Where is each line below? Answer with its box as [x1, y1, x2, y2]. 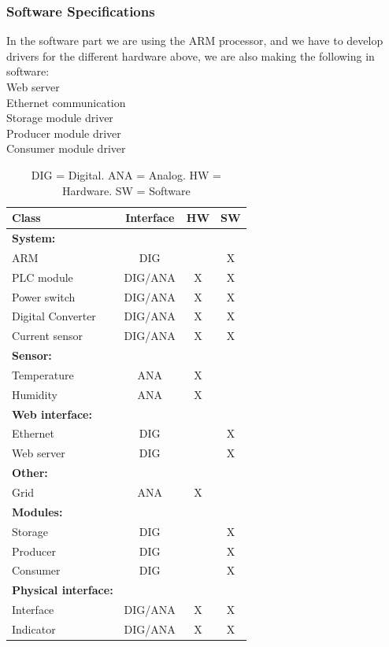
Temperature [12, 366, 74, 383]
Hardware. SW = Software [62, 182, 191, 198]
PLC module [12, 268, 73, 285]
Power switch [12, 288, 76, 305]
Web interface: [12, 405, 92, 422]
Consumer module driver [6, 140, 126, 157]
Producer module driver [6, 124, 121, 141]
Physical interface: [12, 582, 113, 598]
